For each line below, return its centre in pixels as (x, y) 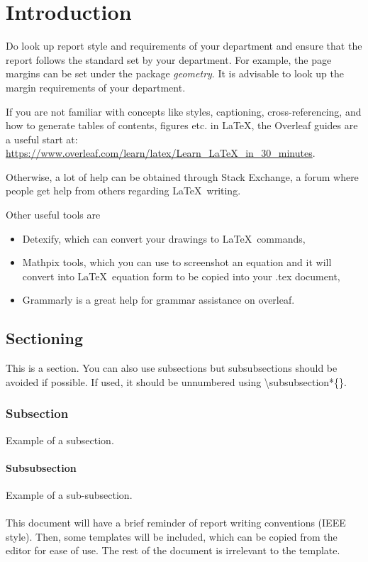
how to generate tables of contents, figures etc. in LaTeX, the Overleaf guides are (182, 125)
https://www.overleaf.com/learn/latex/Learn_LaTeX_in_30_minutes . (161, 153)
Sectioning (44, 338)
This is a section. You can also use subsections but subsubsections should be (172, 368)
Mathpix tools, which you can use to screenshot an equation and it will (177, 262)
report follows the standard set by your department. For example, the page (169, 59)
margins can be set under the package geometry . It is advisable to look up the (175, 73)
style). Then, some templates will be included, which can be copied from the (172, 536)
